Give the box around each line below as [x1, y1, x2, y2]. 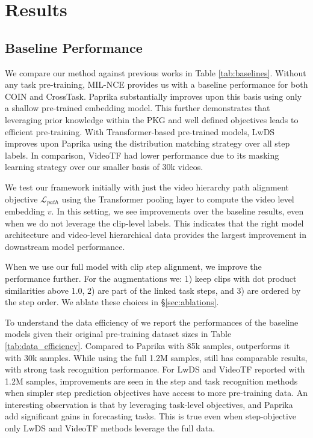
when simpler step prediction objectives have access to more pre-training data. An [5, 386, 308, 399]
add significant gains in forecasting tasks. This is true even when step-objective [5, 410, 297, 422]
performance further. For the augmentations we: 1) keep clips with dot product [5, 272, 297, 284]
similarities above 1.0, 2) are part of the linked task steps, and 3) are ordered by [5, 284, 301, 296]
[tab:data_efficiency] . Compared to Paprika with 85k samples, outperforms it [5, 339, 290, 351]
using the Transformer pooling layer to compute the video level [61, 192, 294, 205]
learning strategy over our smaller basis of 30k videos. [5, 160, 203, 173]
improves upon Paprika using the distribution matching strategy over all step [5, 137, 290, 150]
